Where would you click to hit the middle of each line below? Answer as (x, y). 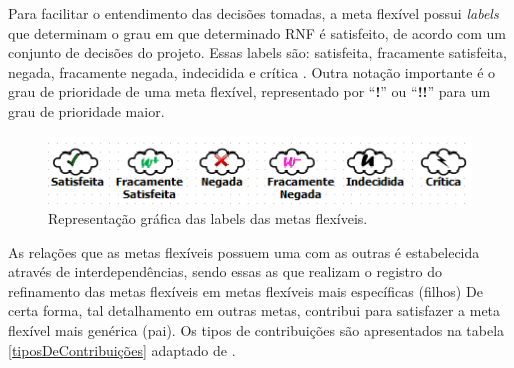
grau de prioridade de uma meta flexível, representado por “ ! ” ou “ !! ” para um (249, 91)
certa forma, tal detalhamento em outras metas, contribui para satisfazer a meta (254, 310)
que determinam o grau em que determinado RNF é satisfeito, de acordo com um (257, 32)
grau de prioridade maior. (86, 110)
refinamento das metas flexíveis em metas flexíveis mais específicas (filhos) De (245, 290)
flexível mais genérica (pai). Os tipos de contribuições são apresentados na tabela (256, 329)
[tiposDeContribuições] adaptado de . (122, 349)
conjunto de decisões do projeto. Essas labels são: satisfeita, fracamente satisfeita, (257, 52)
